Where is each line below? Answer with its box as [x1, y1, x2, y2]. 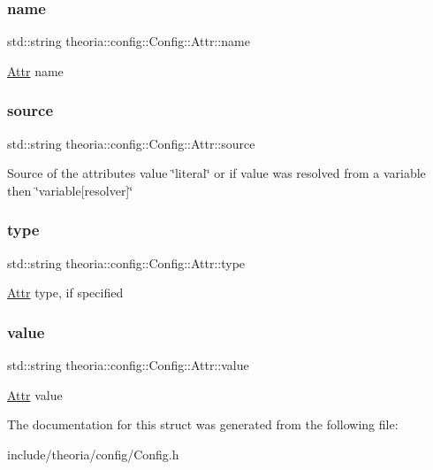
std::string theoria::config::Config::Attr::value [7, 356, 249, 374]
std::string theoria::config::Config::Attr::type [7, 253, 246, 272]
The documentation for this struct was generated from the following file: [7, 415, 399, 434]
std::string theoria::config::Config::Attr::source [7, 134, 255, 152]
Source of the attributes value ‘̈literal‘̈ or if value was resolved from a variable [7, 164, 426, 182]
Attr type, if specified [7, 283, 124, 302]
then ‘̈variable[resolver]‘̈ [7, 181, 133, 199]
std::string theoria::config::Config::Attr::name [7, 32, 250, 50]
